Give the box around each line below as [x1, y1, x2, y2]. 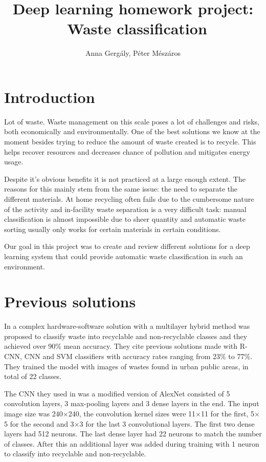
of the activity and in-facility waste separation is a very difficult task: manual [4, 203, 247, 214]
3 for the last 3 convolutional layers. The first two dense [79, 418, 255, 429]
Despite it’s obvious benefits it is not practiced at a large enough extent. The [4, 173, 246, 184]
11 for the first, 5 [201, 408, 254, 419]
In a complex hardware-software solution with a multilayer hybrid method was [4, 321, 250, 331]
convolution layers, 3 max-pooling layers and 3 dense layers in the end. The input [4, 398, 259, 409]
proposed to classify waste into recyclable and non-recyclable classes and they [4, 330, 248, 341]
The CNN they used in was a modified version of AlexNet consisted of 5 [4, 388, 230, 398]
